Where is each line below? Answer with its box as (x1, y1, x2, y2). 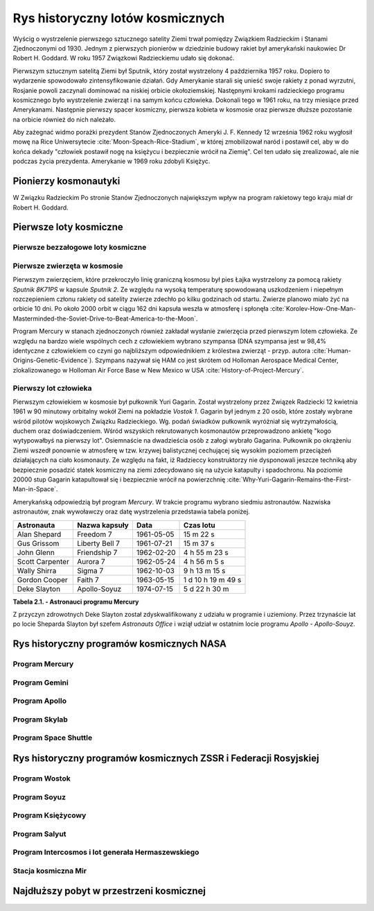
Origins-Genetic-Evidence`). (12, 356, 93, 364)
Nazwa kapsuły (77, 520, 130, 530)
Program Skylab (12, 715, 69, 724)
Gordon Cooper (17, 574, 69, 584)
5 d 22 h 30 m (184, 584, 229, 593)
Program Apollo (12, 696, 67, 706)
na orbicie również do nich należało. (12, 115, 116, 124)
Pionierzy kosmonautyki (12, 176, 121, 187)
